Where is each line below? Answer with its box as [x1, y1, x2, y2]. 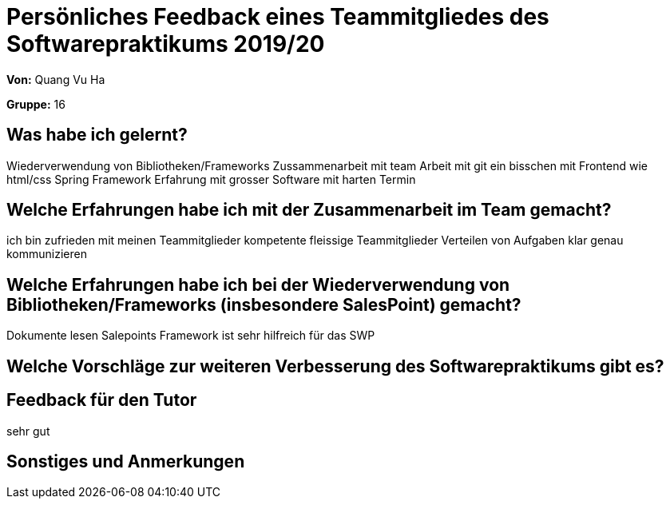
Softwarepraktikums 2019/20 [6, 30, 325, 58]
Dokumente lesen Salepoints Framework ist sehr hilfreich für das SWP [6, 328, 375, 343]
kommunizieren [6, 247, 87, 261]
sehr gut [6, 423, 50, 438]
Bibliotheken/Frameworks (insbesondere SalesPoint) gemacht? [6, 294, 521, 315]
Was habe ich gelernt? [6, 125, 188, 145]
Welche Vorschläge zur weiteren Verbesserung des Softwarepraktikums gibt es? [6, 356, 664, 376]
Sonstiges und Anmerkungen [6, 451, 245, 471]
